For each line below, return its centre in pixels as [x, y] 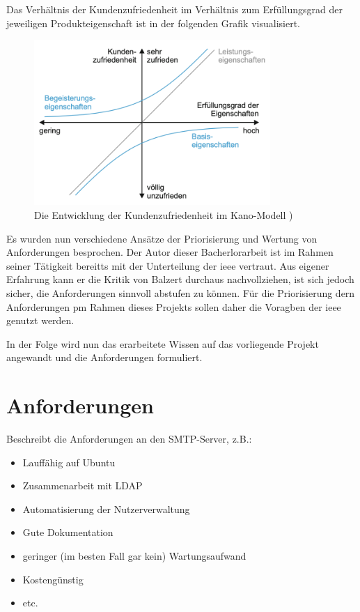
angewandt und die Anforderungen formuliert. [104, 357]
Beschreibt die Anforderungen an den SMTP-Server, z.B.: [129, 439]
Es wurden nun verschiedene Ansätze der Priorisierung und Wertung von [162, 238]
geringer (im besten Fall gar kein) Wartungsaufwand [134, 556]
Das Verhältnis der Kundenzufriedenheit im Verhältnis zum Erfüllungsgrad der [174, 9]
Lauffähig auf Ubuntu [69, 462]
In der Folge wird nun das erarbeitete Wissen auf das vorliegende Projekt [163, 343]
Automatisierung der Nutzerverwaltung [106, 508]
